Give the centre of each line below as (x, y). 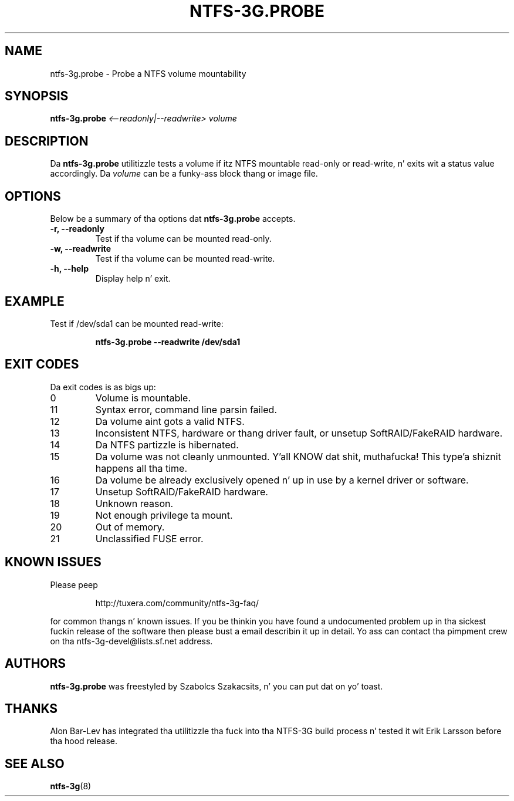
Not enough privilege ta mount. (164, 515)
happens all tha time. (141, 468)
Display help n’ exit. (133, 279)
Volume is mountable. (143, 398)
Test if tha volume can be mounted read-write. (185, 259)
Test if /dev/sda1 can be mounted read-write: (137, 323)
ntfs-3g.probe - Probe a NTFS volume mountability (148, 73)
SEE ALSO (35, 763)
